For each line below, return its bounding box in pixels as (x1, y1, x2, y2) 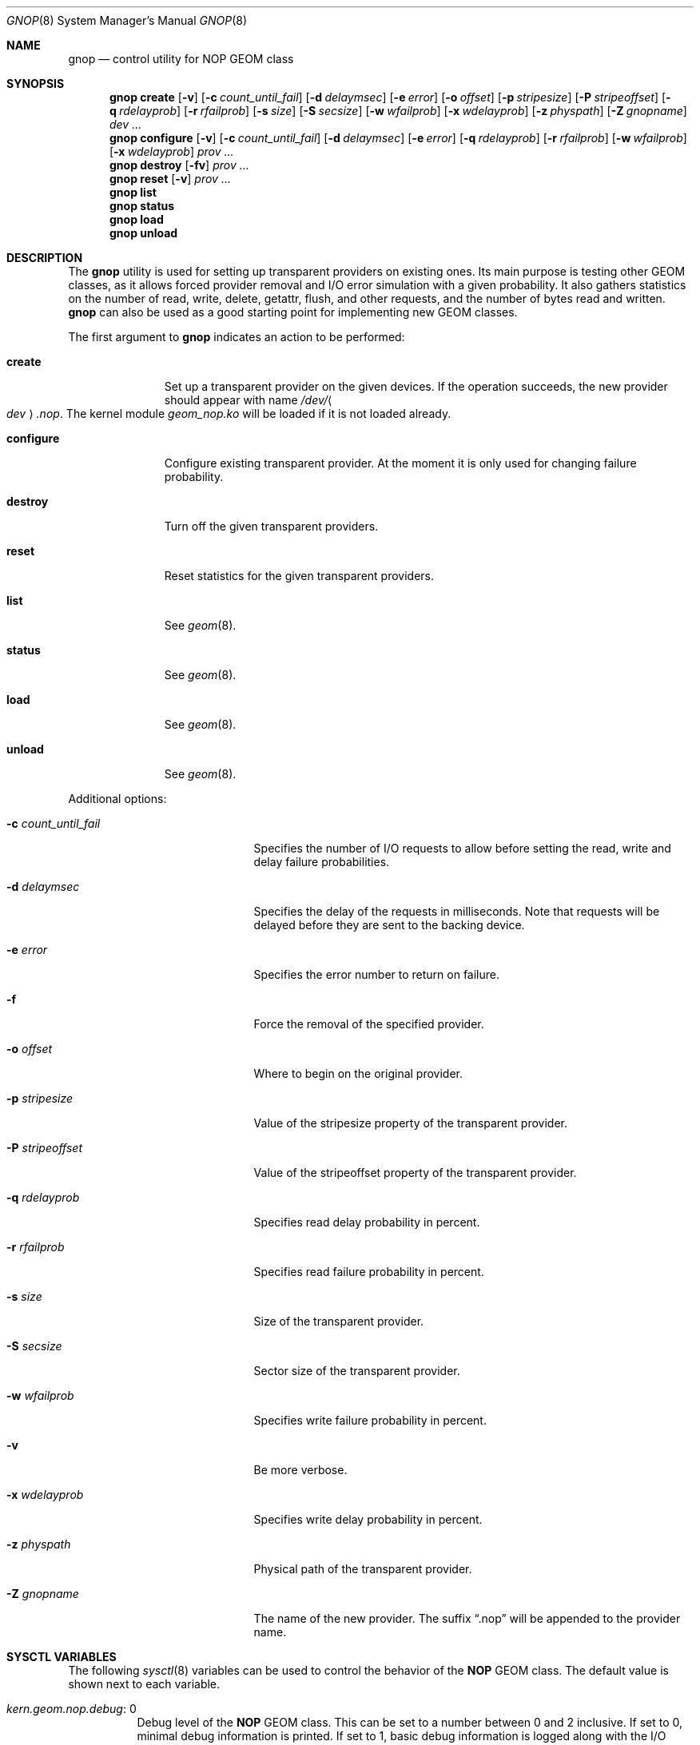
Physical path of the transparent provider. (253, 1562, 472, 1576)
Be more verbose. (253, 1463, 348, 1477)
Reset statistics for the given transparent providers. (164, 569, 435, 582)
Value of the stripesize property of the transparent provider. (253, 1116, 567, 1130)
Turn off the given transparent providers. (164, 519, 379, 533)
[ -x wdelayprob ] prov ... (109, 145, 234, 158)
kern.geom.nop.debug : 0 (6, 1702, 137, 1715)
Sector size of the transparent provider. (253, 1364, 460, 1377)
